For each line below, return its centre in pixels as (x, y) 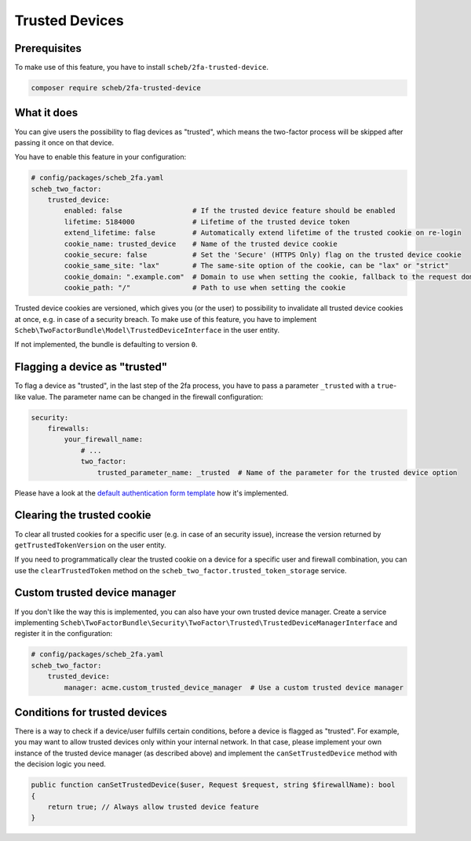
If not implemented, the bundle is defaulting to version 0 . (106, 345)
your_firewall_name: (104, 439)
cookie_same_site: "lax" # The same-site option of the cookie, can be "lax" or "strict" (256, 266)
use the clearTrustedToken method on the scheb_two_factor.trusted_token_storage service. (181, 570)
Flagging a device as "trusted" (91, 367)
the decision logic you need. (60, 764)
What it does (46, 113)
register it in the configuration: (64, 634)
